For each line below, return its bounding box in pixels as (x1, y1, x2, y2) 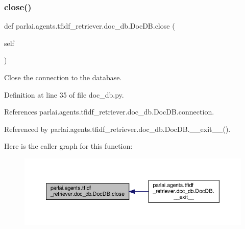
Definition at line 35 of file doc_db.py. (4, 89, 124, 100)
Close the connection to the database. (4, 72, 122, 82)
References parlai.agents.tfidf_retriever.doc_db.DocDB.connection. (4, 106, 214, 117)
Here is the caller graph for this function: (4, 141, 133, 151)
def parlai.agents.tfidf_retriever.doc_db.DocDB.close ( (4, 20, 175, 31)
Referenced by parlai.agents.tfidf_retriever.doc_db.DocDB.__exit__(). (4, 123, 231, 134)
